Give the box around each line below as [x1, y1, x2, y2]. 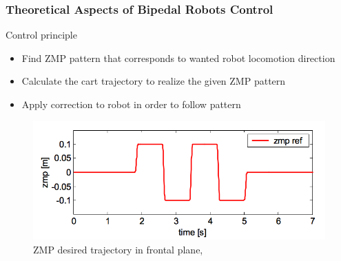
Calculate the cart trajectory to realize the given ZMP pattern [21, 74, 286, 88]
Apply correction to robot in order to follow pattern [21, 97, 241, 111]
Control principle [6, 28, 77, 42]
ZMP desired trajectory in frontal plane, [33, 242, 203, 256]
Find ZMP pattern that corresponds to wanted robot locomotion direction [21, 50, 335, 65]
